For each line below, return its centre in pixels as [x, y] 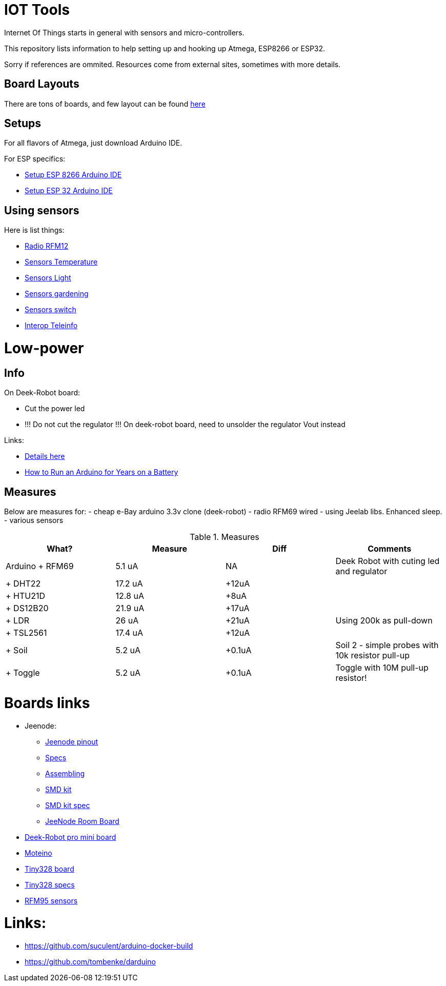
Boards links [47, 703]
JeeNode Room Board [82, 821]
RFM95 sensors [51, 900]
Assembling [65, 773]
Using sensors [42, 210]
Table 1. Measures [225, 537]
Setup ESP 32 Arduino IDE [69, 191]
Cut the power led [55, 409]
